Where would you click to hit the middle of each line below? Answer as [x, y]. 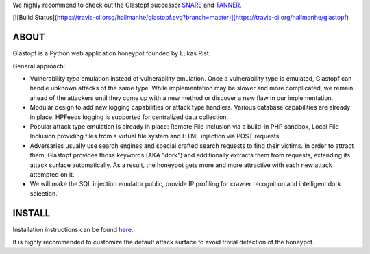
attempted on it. [52, 174]
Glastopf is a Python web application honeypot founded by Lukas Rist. [112, 53]
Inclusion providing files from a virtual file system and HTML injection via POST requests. [155, 136]
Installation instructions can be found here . [73, 229]
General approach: [39, 66]
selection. [44, 193]
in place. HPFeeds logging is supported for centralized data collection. [129, 117]
